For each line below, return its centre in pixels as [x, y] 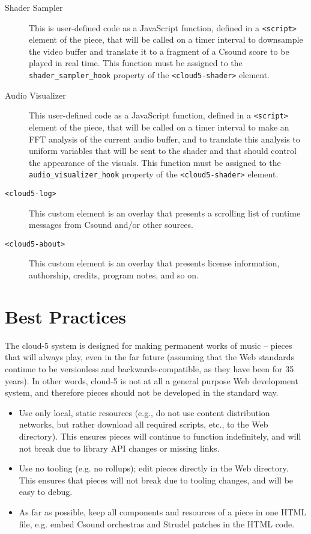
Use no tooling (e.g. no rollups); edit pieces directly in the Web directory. [154, 468]
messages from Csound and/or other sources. [111, 225]
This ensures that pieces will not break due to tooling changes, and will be [156, 480]
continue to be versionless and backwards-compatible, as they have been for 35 [149, 368]
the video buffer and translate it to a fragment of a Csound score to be [159, 51]
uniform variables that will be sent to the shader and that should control [163, 151]
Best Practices [66, 316]
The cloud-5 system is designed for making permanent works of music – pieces [149, 345]
